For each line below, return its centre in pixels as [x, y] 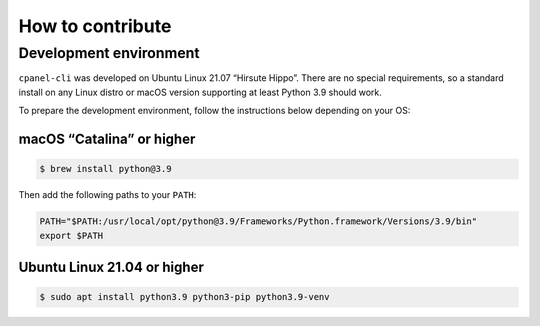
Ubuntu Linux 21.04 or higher [111, 266]
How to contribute [95, 26]
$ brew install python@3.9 [105, 169]
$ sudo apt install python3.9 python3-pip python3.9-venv [184, 297]
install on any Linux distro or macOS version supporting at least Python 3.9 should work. [200, 92]
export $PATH [71, 235]
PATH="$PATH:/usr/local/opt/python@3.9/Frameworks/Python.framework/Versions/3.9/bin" [258, 221]
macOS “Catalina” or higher [107, 138]
